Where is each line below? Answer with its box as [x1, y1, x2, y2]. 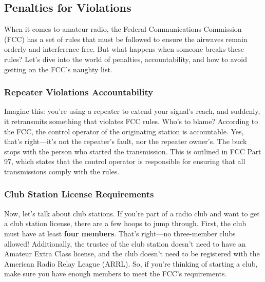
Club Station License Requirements [4, 188, 154, 200]
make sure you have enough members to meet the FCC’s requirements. [4, 268, 227, 279]
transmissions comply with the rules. [4, 166, 120, 176]
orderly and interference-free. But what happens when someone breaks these [4, 44, 244, 54]
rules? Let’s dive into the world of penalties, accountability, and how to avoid [4, 53, 248, 64]
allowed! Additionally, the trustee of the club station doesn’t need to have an [4, 238, 246, 249]
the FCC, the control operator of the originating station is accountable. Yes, [4, 126, 244, 136]
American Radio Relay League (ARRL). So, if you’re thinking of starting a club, [4, 258, 258, 269]
